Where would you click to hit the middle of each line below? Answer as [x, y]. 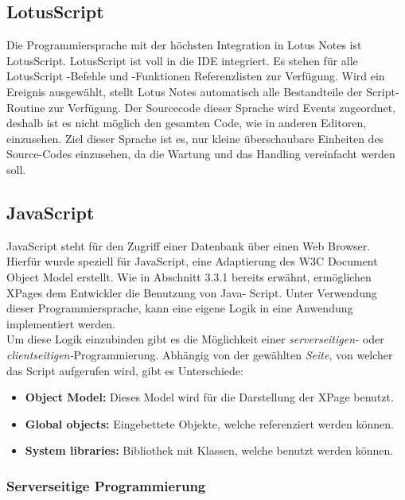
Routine [26, 107]
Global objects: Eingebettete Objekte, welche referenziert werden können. [209, 423]
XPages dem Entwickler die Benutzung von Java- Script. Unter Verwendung [192, 292]
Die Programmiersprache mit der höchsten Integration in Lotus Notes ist [184, 45]
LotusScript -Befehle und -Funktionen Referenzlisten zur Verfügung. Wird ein [196, 76]
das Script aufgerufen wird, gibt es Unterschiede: [125, 370]
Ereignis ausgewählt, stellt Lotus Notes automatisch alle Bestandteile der [185, 91]
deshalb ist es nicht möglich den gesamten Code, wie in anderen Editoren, [187, 123]
